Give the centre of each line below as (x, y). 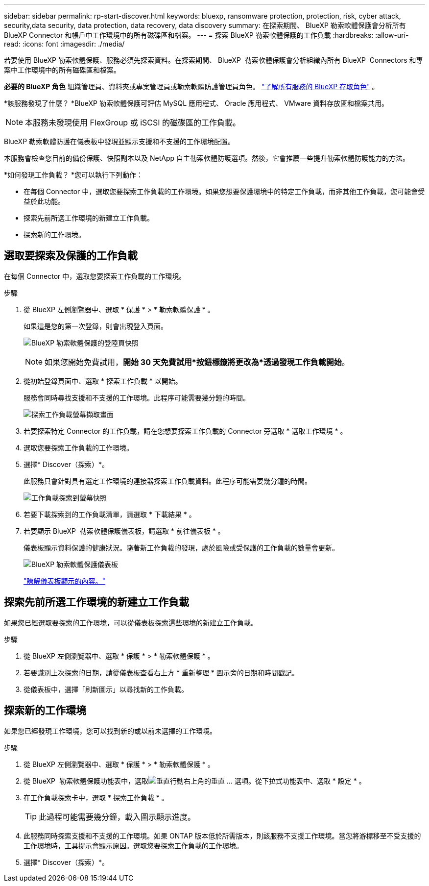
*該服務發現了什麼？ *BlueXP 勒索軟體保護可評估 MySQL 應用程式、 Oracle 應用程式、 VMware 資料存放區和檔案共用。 (196, 103)
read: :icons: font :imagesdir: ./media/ (64, 44)
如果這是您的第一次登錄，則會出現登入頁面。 (95, 326)
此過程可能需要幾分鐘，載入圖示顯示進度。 (117, 817)
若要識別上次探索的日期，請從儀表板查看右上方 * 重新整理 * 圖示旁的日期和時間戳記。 (161, 672)
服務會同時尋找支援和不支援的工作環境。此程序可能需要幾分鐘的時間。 (137, 397)
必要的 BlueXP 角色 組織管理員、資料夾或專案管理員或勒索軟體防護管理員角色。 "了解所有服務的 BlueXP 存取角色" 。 (191, 86)
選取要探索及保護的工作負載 (71, 256)
